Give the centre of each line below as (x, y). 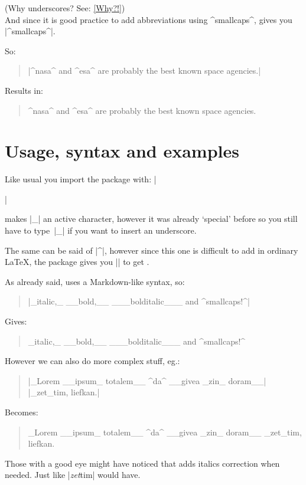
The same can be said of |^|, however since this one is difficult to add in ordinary (152, 250)
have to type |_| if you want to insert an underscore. (101, 230)
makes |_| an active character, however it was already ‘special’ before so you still (151, 219)
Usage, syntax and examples (122, 151)
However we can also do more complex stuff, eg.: (92, 361)
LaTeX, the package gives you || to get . (77, 262)
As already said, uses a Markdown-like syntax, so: (95, 281)
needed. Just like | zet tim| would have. (73, 475)
